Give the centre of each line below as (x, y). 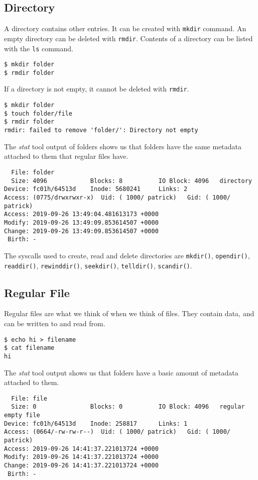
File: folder (33, 172)
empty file (22, 415)
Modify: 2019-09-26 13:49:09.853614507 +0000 (81, 222)
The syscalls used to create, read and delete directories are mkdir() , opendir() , (127, 255)
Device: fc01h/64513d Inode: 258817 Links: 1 (96, 423)
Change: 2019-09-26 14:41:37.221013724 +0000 (81, 465)
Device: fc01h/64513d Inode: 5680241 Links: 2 (96, 189)
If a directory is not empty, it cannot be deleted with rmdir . (97, 89)
